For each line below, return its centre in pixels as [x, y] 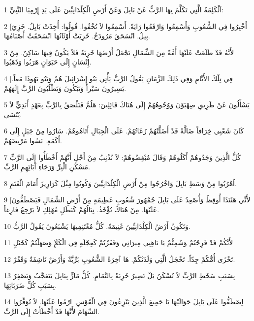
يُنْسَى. [13, 114]
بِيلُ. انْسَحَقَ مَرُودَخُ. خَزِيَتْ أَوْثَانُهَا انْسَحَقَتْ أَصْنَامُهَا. [77, 36]
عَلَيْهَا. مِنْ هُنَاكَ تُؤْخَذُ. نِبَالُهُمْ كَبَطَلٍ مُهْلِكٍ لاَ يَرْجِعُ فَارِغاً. [82, 209]
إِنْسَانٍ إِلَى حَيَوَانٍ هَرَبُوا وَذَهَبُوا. [48, 62]
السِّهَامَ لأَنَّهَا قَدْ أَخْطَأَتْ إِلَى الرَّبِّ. [52, 311]
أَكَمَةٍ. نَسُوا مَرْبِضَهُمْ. [33, 140]
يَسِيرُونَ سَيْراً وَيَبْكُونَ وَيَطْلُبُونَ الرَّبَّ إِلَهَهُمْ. [65, 88]
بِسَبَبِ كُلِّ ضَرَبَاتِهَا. [31, 285]
